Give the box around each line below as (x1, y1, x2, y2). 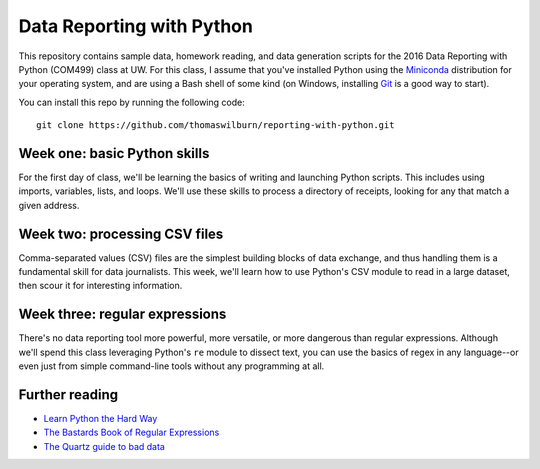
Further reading (18, 386, 119, 403)
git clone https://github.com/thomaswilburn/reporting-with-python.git (36, 120, 395, 131)
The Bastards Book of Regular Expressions (43, 426, 220, 439)
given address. (18, 199, 80, 211)
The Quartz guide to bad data (43, 440, 165, 452)
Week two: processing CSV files (18, 225, 224, 242)
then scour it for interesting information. (18, 280, 183, 292)
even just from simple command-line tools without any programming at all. (18, 360, 325, 372)
